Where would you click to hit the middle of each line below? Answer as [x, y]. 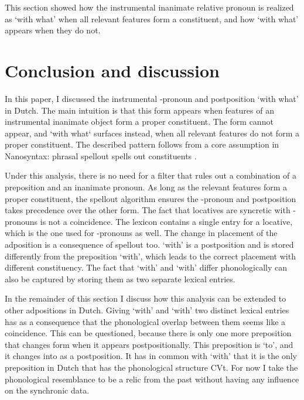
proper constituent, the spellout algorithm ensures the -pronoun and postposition [151, 198]
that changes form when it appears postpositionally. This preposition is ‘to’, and [149, 344]
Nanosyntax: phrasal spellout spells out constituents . [101, 155]
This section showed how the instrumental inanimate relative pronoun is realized [149, 7]
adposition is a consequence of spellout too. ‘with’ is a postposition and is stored [149, 245]
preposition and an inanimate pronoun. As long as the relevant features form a [146, 187]
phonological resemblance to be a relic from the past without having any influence [152, 379]
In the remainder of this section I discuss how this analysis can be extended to [146, 298]
